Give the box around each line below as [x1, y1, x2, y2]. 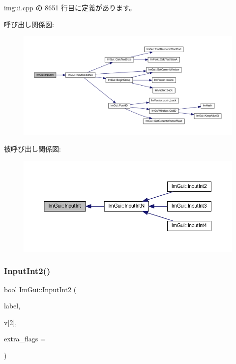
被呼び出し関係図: [4, 144, 61, 154]
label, [4, 301, 21, 311]
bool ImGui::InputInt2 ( [4, 284, 77, 294]
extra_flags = [4, 334, 46, 344]
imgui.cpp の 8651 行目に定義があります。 [4, 2, 136, 12]
